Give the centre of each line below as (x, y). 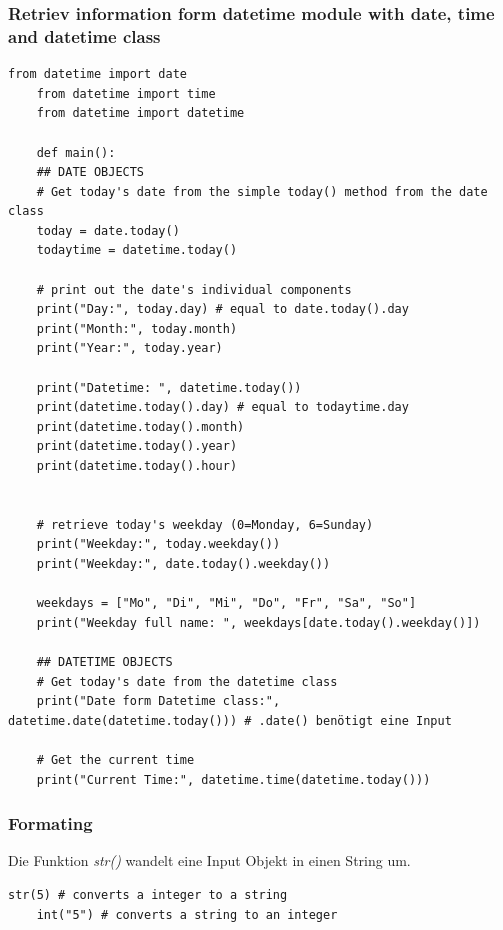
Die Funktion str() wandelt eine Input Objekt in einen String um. (209, 860)
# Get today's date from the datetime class (187, 681)
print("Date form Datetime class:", (158, 701)
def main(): (76, 152)
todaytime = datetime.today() (137, 250)
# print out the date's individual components (194, 289)
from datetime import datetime (140, 113)
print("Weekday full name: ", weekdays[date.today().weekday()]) (258, 622)
